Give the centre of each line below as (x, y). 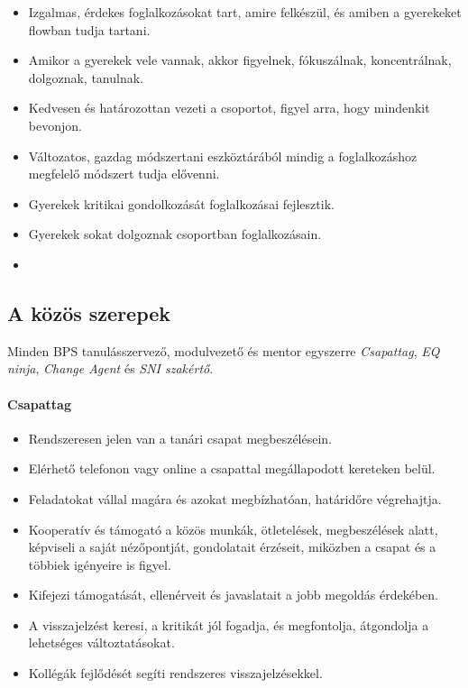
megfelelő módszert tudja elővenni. (124, 174)
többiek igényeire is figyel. (100, 564)
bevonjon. (55, 125)
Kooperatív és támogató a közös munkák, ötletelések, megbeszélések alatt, (233, 529)
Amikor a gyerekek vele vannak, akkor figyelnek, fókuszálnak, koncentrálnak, (240, 60)
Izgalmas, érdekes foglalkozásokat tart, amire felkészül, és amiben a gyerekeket (245, 12)
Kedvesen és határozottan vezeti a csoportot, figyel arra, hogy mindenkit (229, 108)
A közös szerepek (89, 312)
